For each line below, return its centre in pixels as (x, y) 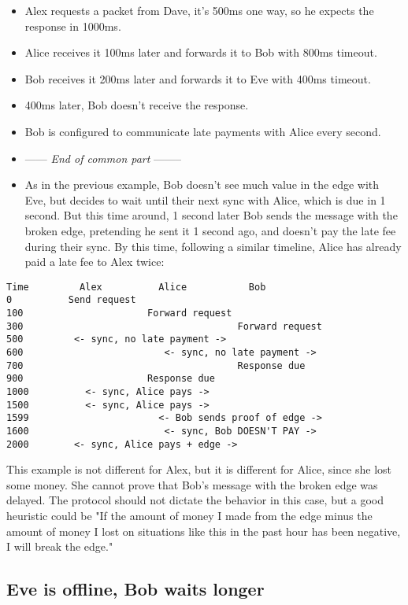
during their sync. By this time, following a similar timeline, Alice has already (213, 246)
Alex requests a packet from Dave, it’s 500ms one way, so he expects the (199, 10)
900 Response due (111, 379)
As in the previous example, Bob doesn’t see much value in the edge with (202, 184)
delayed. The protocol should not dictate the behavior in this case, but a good (195, 500)
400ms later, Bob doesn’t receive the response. (137, 105)
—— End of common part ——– (103, 158)
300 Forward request (164, 326)
